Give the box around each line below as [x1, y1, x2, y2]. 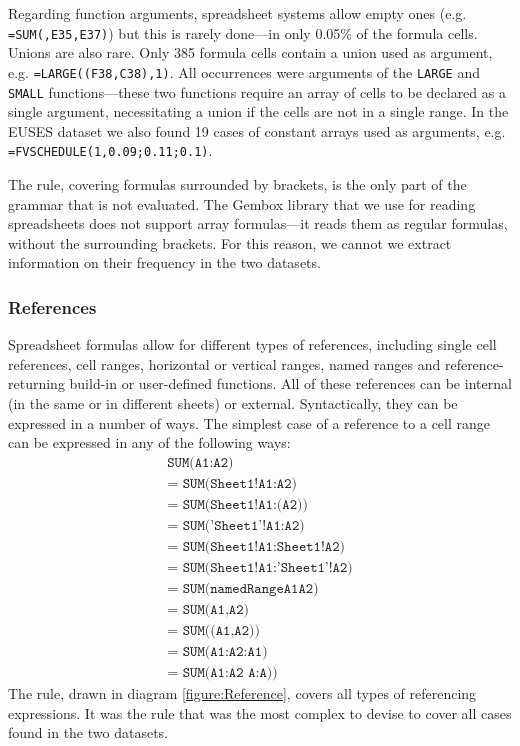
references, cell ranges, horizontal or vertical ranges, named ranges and [8, 353, 441, 374]
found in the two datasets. [8, 722, 168, 743]
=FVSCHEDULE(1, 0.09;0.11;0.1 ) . [8, 140, 213, 161]
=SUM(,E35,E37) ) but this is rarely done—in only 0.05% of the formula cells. [8, 22, 478, 43]
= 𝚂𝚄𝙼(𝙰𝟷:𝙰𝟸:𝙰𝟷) [167, 645, 268, 660]
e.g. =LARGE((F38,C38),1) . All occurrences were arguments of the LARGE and [8, 61, 480, 82]
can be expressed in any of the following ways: [8, 432, 291, 453]
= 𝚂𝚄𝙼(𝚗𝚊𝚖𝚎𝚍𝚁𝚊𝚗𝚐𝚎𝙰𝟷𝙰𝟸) [167, 581, 319, 596]
